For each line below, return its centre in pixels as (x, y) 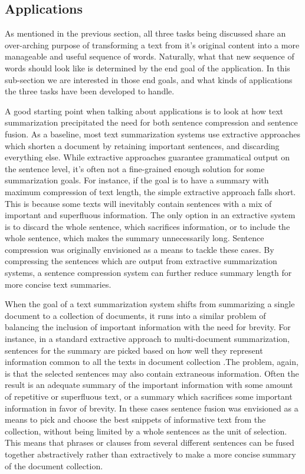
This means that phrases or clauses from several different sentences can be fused (150, 442)
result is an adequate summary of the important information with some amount (149, 385)
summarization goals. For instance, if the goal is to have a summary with (137, 180)
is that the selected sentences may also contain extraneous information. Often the (152, 373)
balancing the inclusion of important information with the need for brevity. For (148, 327)
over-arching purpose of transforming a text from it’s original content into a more (152, 45)
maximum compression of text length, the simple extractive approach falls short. (150, 191)
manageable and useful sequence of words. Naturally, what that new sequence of (150, 56)
